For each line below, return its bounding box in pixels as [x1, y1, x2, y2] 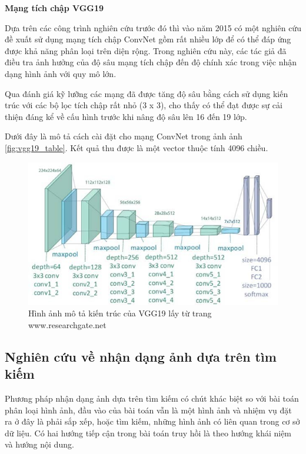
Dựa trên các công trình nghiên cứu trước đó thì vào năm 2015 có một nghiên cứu [5, 21, 301, 34]
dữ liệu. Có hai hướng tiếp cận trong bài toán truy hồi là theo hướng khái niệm [5, 426, 292, 439]
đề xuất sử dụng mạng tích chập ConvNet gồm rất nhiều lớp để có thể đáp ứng [5, 33, 291, 45]
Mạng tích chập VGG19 [5, 2, 104, 14]
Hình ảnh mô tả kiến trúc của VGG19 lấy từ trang [28, 307, 212, 319]
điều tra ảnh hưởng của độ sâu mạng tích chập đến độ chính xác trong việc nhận [5, 56, 297, 68]
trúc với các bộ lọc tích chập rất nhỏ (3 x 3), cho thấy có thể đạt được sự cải [5, 99, 282, 111]
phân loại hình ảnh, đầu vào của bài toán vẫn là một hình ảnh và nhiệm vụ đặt [5, 403, 292, 416]
